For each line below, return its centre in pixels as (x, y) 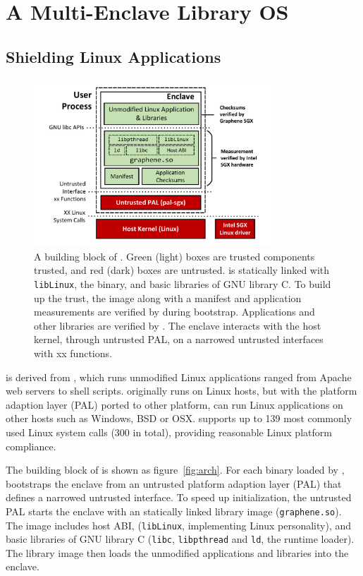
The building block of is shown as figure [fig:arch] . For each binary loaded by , (175, 470)
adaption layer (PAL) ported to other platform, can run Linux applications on (174, 404)
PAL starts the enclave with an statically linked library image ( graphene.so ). (174, 511)
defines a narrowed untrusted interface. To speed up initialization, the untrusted (179, 497)
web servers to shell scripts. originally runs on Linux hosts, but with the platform (181, 391)
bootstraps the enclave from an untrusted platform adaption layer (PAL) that (174, 483)
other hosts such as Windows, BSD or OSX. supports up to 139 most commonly (179, 418)
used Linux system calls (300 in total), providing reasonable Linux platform (169, 432)
